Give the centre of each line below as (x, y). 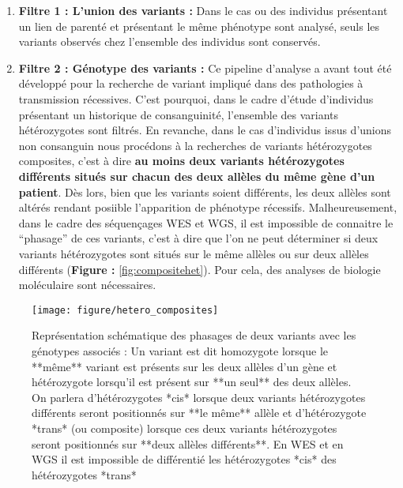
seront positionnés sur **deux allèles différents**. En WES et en (188, 443)
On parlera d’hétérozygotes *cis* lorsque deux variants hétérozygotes (199, 397)
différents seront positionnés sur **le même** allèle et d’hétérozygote (199, 413)
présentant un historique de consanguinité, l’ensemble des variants (179, 114)
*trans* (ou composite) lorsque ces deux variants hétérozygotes (185, 428)
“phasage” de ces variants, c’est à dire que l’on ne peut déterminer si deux (198, 238)
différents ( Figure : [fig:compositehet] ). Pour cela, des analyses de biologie (200, 269)
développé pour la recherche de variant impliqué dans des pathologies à (191, 83)
